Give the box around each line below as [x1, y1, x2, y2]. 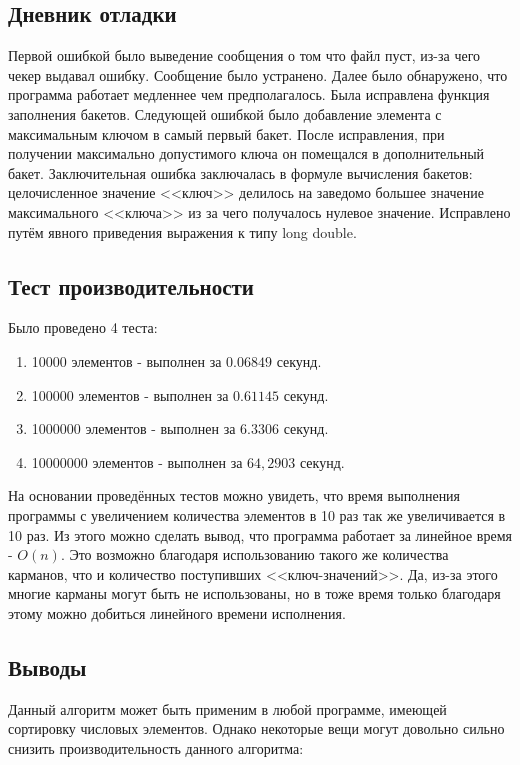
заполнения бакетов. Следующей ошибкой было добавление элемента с [8, 103, 442, 124]
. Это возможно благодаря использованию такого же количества [60, 544, 449, 565]
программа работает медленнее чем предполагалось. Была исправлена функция [8, 84, 490, 105]
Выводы [8, 651, 87, 682]
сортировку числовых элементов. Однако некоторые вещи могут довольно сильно [8, 718, 505, 739]
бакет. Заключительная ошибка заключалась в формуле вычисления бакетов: [8, 162, 473, 183]
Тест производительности [8, 270, 254, 301]
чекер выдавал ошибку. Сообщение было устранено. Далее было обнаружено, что [8, 64, 508, 85]
